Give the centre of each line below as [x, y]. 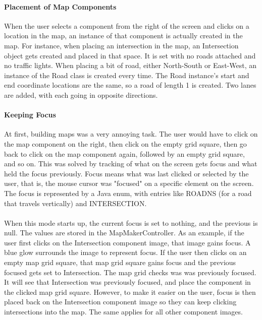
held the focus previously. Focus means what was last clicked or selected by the [126, 173]
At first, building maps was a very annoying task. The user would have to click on [131, 134]
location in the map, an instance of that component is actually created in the [123, 36]
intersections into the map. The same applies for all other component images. [123, 312]
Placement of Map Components [60, 6]
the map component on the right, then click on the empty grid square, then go [125, 143]
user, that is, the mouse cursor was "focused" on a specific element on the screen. [129, 183]
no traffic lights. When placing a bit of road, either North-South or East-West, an [130, 65]
